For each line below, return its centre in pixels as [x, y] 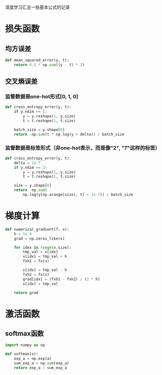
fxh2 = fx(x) [36, 275]
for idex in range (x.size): [43, 248]
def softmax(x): [22, 354]
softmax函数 [25, 333]
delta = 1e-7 [27, 163]
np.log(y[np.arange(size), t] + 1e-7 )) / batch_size [78, 195]
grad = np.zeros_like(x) [39, 238]
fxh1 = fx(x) [36, 261]
